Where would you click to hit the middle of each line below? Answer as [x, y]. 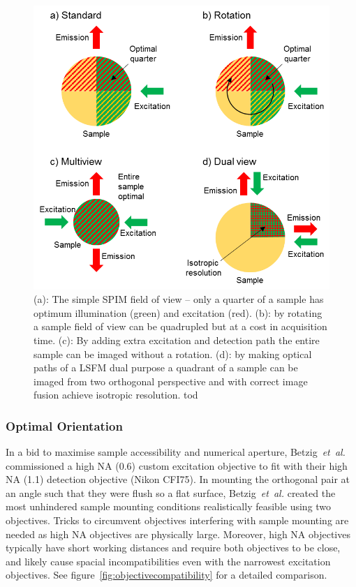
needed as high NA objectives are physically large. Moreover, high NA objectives [178, 534]
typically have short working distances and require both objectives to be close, [173, 548]
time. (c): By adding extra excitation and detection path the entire [177, 340]
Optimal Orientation [64, 425]
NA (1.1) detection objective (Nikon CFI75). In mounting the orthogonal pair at [178, 479]
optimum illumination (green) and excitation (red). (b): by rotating [178, 312]
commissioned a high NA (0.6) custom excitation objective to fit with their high [177, 465]
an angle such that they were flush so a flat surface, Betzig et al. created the [171, 492]
